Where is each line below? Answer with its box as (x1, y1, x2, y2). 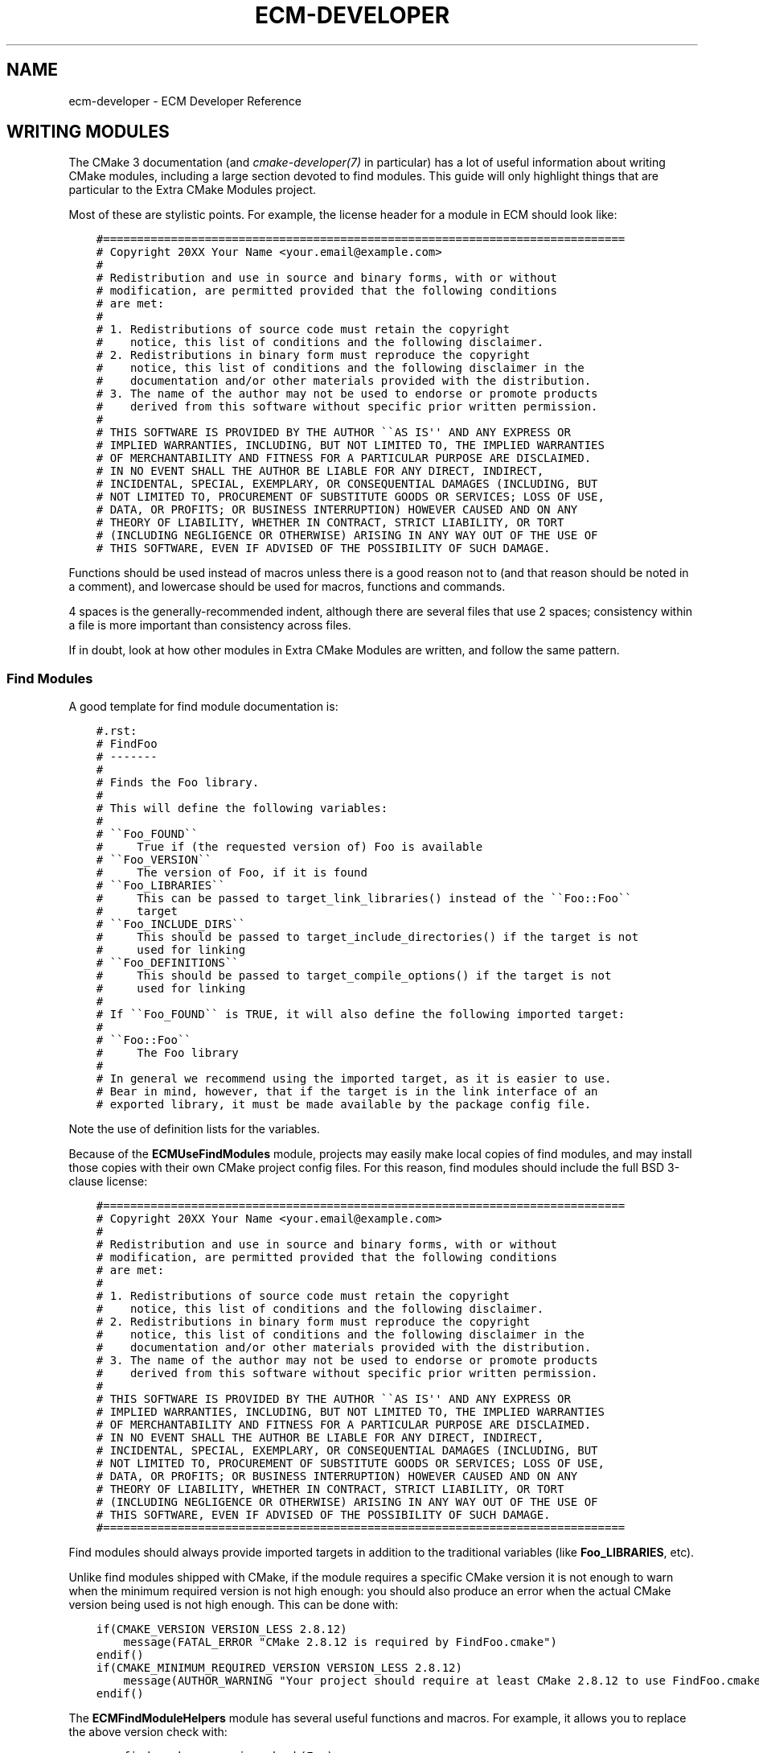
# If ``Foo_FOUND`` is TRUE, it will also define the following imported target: (96, 1008, 626, 1021)
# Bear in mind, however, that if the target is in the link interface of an (96, 1085, 598, 1099)
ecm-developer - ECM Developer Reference (68, 93, 302, 108)
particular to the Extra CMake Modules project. (68, 183, 317, 197)
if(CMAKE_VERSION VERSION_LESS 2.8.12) (96, 1623, 347, 1636)
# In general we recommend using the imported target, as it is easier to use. (96, 1072, 612, 1086)
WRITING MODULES (6, 122, 170, 142)
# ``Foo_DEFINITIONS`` (96, 956, 239, 970)
